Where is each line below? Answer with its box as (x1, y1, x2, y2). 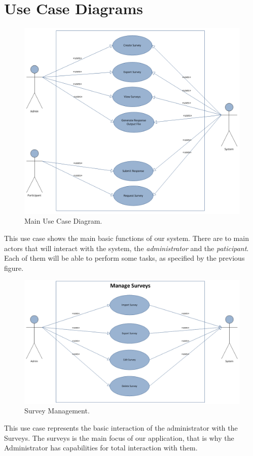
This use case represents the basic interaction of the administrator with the (4, 422, 238, 433)
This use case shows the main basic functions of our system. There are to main (4, 232, 249, 243)
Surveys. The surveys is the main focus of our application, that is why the (4, 432, 234, 443)
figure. (4, 262, 24, 273)
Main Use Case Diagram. (24, 216, 102, 226)
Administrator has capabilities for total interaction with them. (4, 442, 198, 453)
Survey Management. (24, 405, 90, 416)
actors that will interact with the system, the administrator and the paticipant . (4, 242, 249, 253)
